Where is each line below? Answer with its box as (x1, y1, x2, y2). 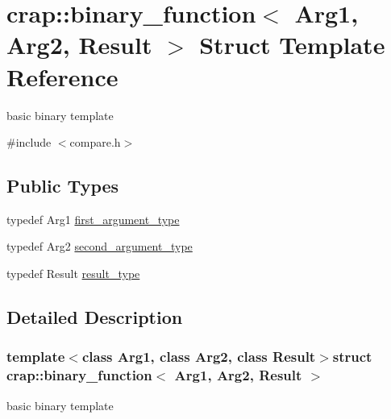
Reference (6, 60, 119, 93)
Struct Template (199, 28, 385, 61)
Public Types (6, 173, 119, 198)
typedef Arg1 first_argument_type (6, 210, 180, 227)
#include (6, 134, 52, 151)
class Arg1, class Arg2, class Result (81, 346, 316, 367)
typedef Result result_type (6, 265, 140, 282)
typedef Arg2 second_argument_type (6, 238, 193, 255)
